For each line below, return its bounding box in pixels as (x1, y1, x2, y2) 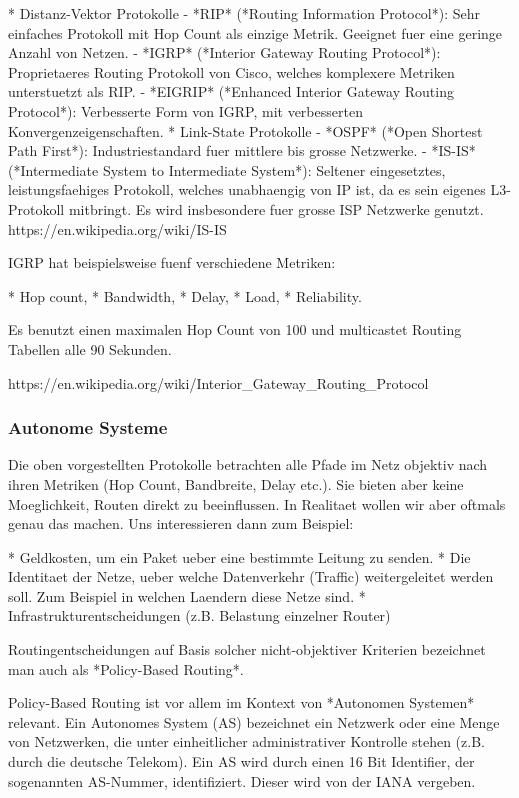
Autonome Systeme (8, 415, 168, 440)
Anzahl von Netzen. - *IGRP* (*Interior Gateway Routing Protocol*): (8, 42, 441, 63)
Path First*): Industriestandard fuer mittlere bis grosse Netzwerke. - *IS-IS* (8, 140, 476, 161)
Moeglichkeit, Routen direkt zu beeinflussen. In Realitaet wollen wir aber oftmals (8, 493, 506, 514)
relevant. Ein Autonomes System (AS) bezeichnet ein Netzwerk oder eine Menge (8, 711, 500, 732)
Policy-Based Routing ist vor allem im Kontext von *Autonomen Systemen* (8, 692, 475, 713)
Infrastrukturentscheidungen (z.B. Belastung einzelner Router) (8, 605, 391, 626)
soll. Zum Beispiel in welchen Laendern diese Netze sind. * (8, 585, 366, 606)
